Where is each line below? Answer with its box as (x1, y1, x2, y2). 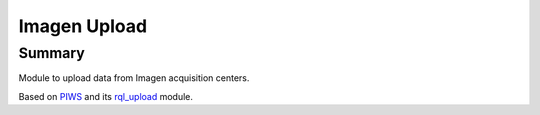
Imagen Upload (18, 15, 148, 37)
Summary (18, 44, 85, 62)
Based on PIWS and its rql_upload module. (18, 90, 194, 102)
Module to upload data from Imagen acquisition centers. (18, 72, 250, 84)
